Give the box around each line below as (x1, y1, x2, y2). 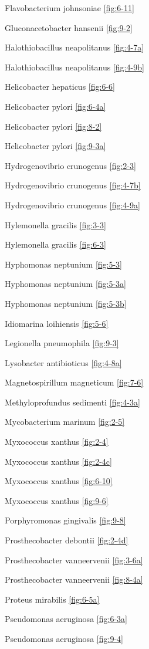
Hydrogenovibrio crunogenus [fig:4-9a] (5, 198, 140, 211)
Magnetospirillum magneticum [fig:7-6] (5, 376, 144, 388)
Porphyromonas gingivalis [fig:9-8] (5, 514, 126, 526)
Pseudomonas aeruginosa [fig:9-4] (5, 633, 123, 644)
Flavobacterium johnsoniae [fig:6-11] (5, 2, 134, 13)
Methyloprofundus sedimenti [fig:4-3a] (5, 396, 140, 408)
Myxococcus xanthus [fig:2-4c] (5, 455, 112, 467)
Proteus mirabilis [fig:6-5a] (5, 593, 100, 605)
